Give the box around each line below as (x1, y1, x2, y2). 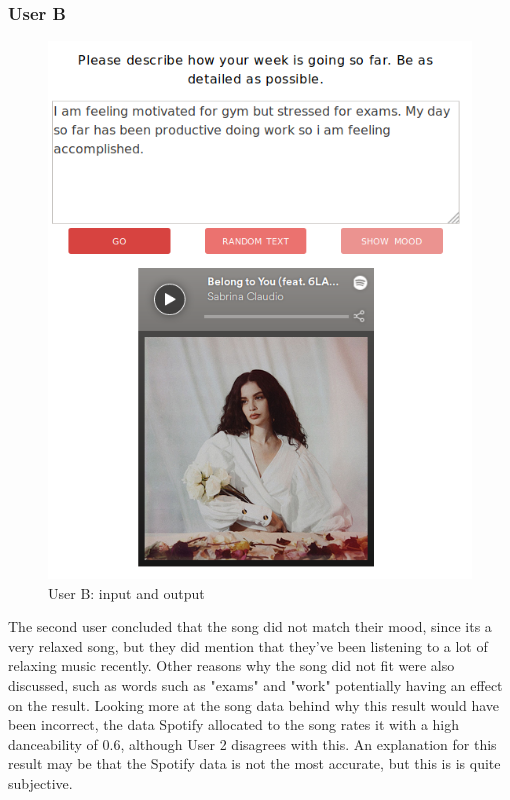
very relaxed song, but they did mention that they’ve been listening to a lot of (8, 635, 488, 656)
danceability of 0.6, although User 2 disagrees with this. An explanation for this (8, 733, 497, 754)
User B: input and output (48, 582, 205, 603)
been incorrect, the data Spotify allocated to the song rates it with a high (8, 714, 460, 735)
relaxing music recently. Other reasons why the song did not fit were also (8, 655, 455, 676)
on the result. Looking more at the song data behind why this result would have (8, 694, 500, 715)
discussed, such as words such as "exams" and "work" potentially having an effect (8, 675, 503, 696)
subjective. (8, 773, 73, 793)
